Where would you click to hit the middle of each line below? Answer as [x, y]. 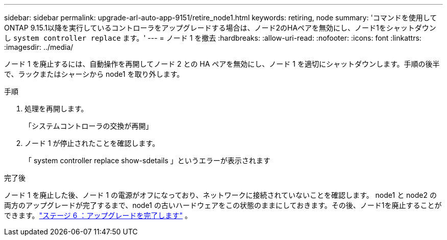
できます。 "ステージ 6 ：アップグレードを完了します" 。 [98, 215]
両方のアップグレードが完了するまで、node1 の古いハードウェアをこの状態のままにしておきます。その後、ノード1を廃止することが [223, 205]
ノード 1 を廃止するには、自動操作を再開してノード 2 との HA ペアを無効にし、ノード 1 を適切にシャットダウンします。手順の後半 [222, 64]
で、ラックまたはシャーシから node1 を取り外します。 [94, 74]
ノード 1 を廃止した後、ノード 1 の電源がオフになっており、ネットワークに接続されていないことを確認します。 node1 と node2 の [220, 195]
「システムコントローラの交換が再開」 [89, 126]
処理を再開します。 [56, 109]
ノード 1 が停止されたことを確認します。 [92, 143]
